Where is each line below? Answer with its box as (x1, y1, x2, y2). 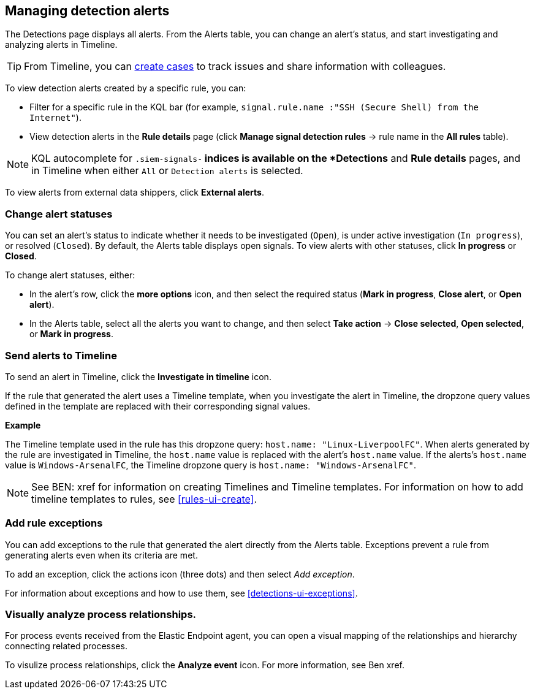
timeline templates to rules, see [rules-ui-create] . (31, 492, 257, 505)
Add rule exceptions (5, 517, 103, 530)
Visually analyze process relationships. (5, 608, 197, 621)
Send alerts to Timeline (5, 349, 117, 362)
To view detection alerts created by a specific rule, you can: (5, 83, 246, 94)
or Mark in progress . (29, 329, 114, 340)
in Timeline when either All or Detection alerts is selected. (31, 164, 303, 177)
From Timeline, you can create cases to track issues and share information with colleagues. (24, 60, 446, 73)
